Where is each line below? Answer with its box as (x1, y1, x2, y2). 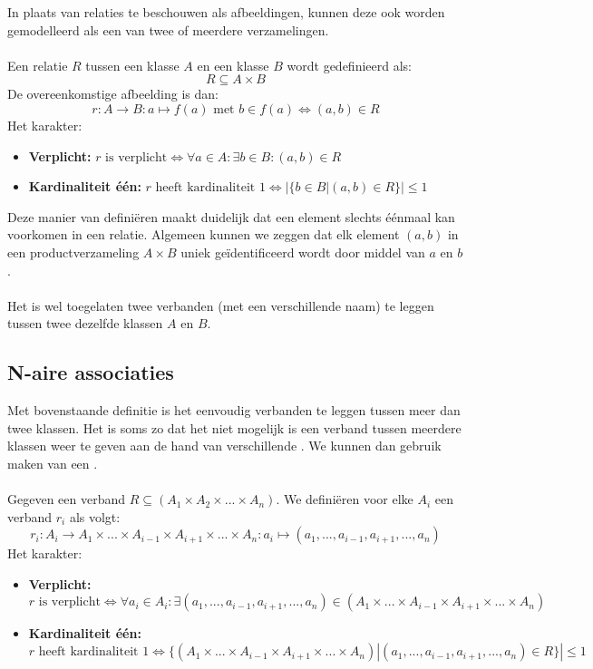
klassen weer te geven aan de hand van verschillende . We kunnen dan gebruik (7, 436, 442, 455)
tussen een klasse (85, 55, 180, 74)
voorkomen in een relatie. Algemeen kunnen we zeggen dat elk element (7, 225, 400, 244)
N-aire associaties (7, 358, 174, 386)
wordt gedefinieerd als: (287, 55, 412, 74)
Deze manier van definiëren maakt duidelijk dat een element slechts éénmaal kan (7, 207, 455, 226)
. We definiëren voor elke (276, 490, 413, 509)
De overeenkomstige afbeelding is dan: (7, 84, 219, 103)
